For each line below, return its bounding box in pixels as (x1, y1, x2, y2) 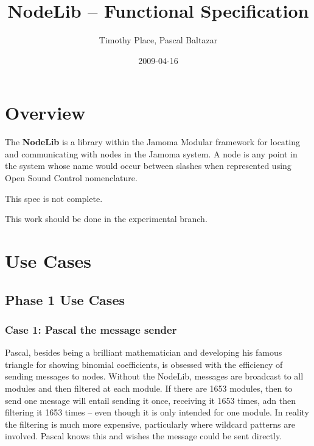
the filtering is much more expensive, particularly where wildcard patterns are (5, 417, 295, 430)
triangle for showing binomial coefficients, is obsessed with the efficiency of (5, 358, 283, 370)
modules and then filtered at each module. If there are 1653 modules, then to (5, 381, 293, 394)
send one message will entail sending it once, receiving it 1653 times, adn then (5, 394, 296, 406)
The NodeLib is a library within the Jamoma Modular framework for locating (5, 135, 300, 148)
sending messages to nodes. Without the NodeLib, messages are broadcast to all (5, 370, 304, 383)
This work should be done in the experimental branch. (5, 212, 208, 225)
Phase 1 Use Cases (5, 290, 125, 309)
